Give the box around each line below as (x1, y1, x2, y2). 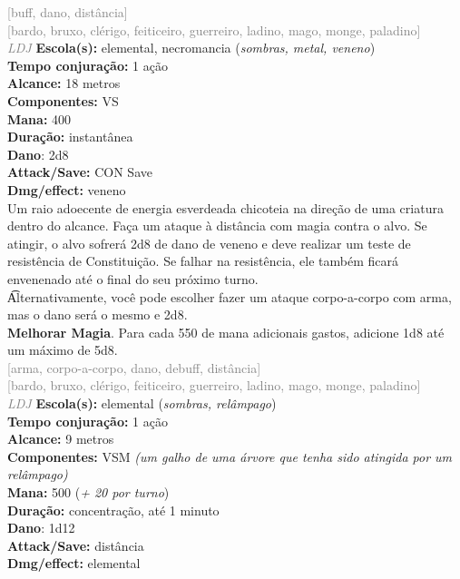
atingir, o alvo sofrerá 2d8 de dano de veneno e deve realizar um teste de (7, 233, 411, 252)
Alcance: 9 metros (7, 429, 114, 448)
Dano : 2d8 (7, 144, 69, 163)
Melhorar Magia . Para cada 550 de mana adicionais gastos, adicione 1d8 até (7, 322, 445, 341)
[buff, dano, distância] (7, 3, 128, 21)
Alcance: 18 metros (7, 74, 121, 93)
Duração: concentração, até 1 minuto (7, 500, 220, 519)
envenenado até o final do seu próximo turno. (7, 269, 259, 288)
